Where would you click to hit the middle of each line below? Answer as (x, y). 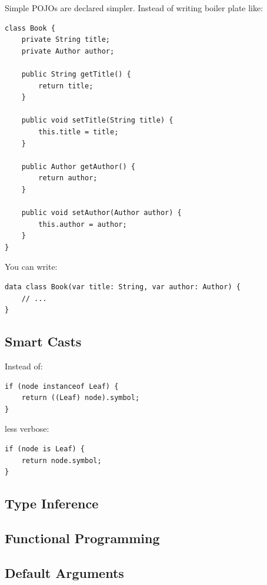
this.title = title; (79, 132)
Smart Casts (43, 341)
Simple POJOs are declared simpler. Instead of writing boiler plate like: (134, 8)
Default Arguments (64, 572)
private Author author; (68, 51)
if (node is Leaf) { (45, 449)
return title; (66, 86)
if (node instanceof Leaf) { (62, 386)
